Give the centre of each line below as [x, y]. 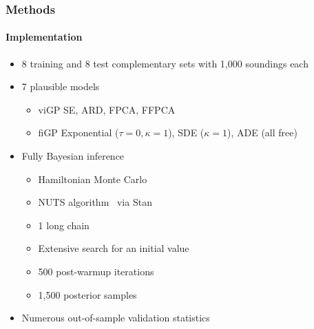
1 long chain [64, 225]
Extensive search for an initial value [114, 248]
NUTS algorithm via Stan [95, 202]
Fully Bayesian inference [73, 156]
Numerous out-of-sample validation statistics [116, 318]
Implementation [44, 37]
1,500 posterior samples [87, 294]
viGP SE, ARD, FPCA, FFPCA [107, 109]
